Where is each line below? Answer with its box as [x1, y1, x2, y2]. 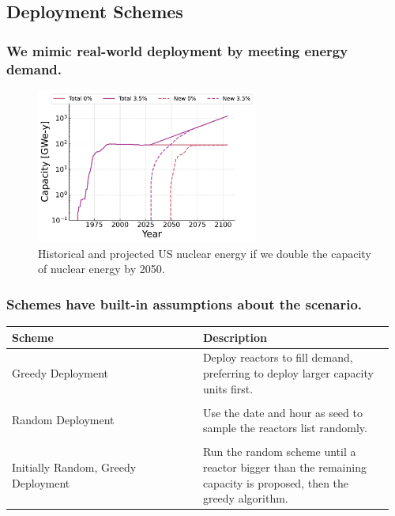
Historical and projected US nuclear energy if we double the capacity [38, 245, 371, 261]
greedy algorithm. [202, 490, 288, 507]
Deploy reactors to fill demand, [202, 349, 353, 366]
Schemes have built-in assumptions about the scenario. [6, 294, 363, 313]
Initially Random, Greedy [12, 458, 137, 475]
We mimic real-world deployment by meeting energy [6, 40, 348, 60]
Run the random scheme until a [202, 443, 356, 460]
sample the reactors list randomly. [202, 419, 367, 436]
